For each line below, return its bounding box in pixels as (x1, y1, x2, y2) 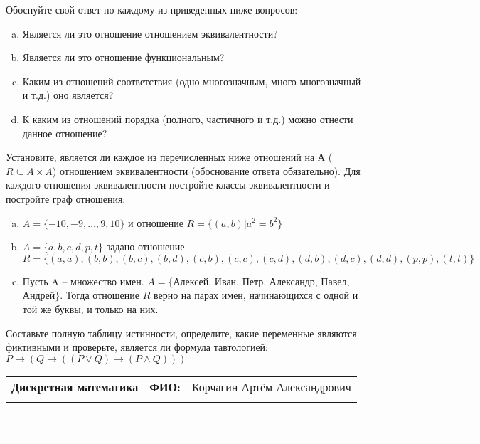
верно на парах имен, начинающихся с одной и (153, 287, 358, 302)
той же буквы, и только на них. (22, 301, 159, 316)
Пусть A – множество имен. (22, 273, 144, 288)
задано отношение (106, 239, 185, 254)
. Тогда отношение (60, 287, 139, 302)
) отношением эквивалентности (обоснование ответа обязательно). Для (52, 163, 361, 178)
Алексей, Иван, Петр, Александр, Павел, (173, 273, 350, 288)
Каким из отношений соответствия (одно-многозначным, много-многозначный (22, 73, 361, 88)
